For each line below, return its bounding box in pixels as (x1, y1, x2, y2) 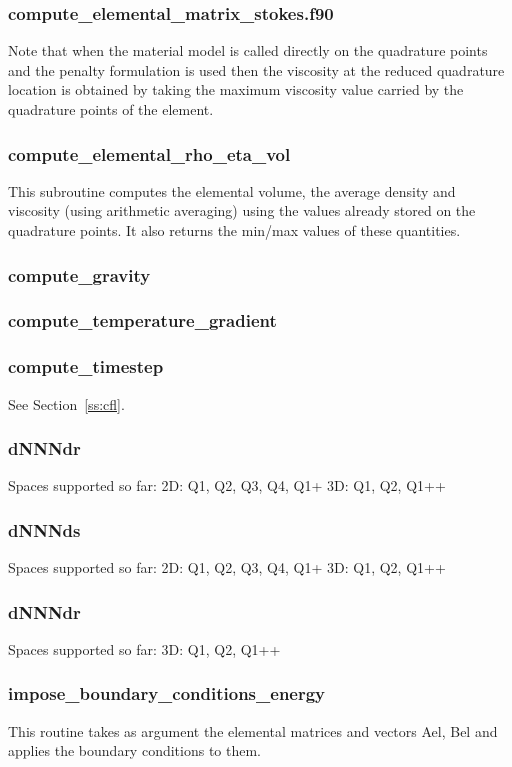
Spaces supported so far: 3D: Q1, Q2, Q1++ (8, 638, 281, 659)
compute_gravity (8, 262, 151, 287)
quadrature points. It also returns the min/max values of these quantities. (8, 220, 461, 240)
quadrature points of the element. (8, 99, 214, 119)
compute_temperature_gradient (8, 308, 277, 333)
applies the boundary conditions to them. (8, 740, 262, 761)
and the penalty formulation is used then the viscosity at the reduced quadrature (8, 59, 505, 80)
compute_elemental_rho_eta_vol (8, 141, 291, 166)
